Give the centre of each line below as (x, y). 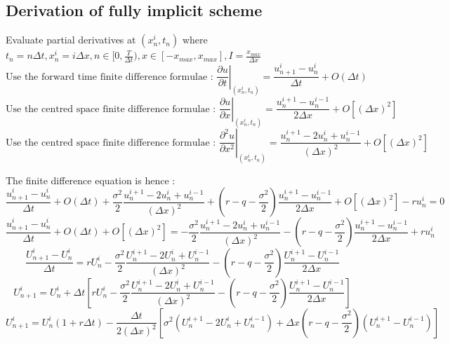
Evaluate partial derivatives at (71, 40)
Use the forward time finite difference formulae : (110, 77)
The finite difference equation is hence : (91, 180)
